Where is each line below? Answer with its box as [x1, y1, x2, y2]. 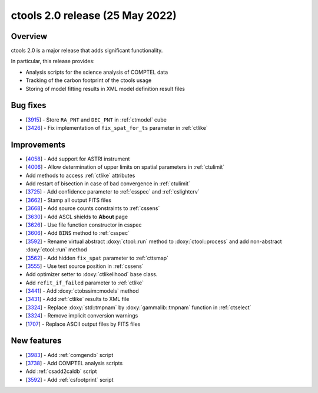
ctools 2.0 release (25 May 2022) [11, 9, 177, 22]
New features [11, 336, 62, 346]
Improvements [11, 139, 66, 150]
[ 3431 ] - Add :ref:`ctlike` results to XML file [25, 296, 130, 303]
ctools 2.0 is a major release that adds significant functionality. [11, 47, 163, 54]
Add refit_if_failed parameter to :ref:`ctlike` [25, 279, 144, 286]
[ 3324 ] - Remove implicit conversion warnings [25, 312, 138, 319]
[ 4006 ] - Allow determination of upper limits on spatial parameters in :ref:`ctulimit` [25, 163, 225, 171]
